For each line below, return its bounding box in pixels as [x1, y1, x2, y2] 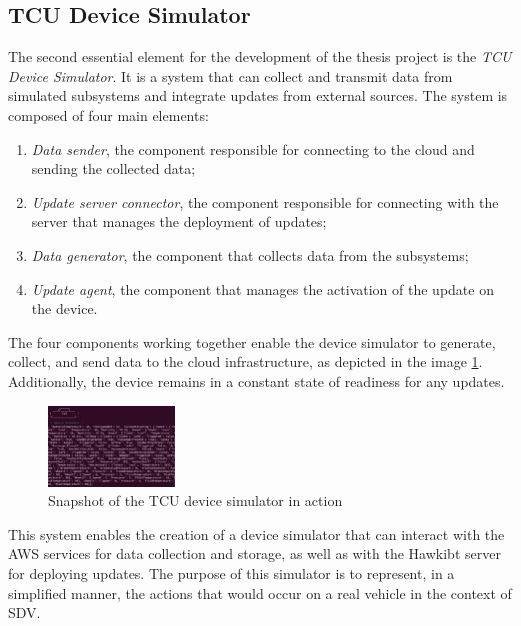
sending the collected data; [31, 158, 196, 179]
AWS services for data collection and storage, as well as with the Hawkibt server [8, 543, 501, 564]
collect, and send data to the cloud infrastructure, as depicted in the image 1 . [8, 351, 483, 372]
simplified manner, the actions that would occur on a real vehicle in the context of [8, 582, 512, 603]
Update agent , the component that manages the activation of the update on [31, 278, 494, 299]
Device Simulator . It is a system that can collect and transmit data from [8, 65, 453, 86]
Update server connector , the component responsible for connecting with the [31, 191, 499, 212]
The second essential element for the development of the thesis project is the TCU [8, 46, 512, 67]
